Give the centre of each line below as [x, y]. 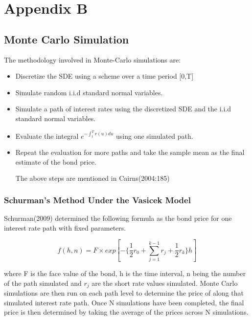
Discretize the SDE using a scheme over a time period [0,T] [104, 76]
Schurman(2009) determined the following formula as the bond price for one [118, 218]
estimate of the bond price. [56, 161]
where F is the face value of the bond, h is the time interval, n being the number [125, 273]
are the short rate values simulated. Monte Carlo [165, 283]
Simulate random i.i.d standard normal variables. [89, 92]
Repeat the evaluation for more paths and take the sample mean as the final [130, 152]
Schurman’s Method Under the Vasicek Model [97, 200]
